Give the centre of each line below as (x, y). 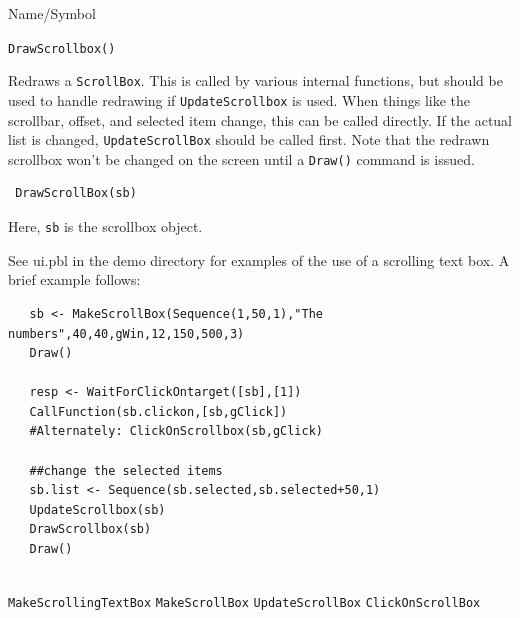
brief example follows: (74, 279)
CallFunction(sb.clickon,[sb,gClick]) (158, 411)
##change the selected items (126, 470)
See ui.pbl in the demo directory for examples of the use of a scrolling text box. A (259, 259)
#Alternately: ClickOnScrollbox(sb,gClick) (176, 431)
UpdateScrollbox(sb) (97, 509)
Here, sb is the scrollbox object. (105, 226)
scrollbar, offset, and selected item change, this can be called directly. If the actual (260, 119)
